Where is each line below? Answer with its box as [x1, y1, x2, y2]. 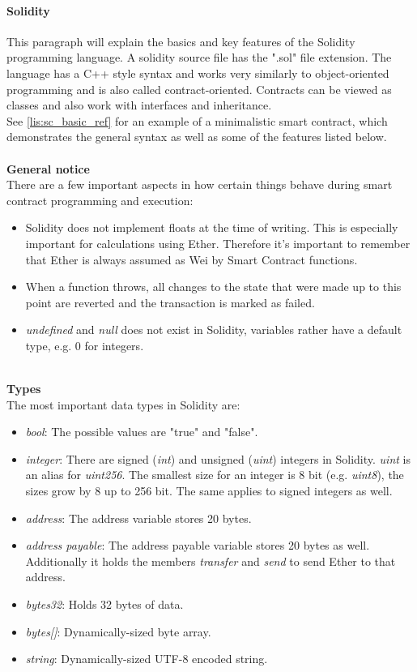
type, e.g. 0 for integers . [25, 336, 144, 353]
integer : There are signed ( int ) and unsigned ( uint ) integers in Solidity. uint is [25, 450, 411, 467]
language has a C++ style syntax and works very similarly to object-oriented [6, 64, 389, 81]
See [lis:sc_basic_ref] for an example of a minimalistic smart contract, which [6, 112, 388, 129]
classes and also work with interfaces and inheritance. [6, 96, 272, 113]
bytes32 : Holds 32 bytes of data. [25, 596, 184, 613]
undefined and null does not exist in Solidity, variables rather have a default [25, 321, 402, 338]
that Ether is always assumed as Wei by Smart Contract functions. [25, 250, 358, 268]
